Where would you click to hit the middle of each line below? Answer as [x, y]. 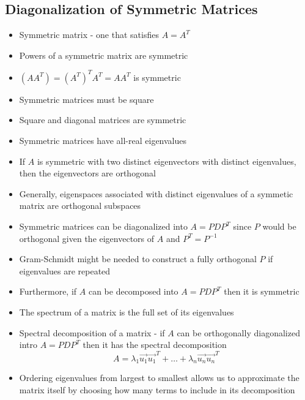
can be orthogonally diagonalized [238, 332]
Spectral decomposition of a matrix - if [92, 332]
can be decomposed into [133, 291]
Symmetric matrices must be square [86, 99]
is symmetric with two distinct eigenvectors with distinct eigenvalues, [167, 161]
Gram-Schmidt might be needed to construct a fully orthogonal [138, 259]
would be [279, 226]
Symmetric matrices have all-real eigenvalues [103, 141]
